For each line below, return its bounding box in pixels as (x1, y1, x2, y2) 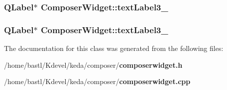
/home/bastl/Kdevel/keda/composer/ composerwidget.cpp (4, 76, 191, 87)
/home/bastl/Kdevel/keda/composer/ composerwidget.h (4, 59, 183, 70)
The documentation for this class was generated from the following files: (4, 43, 224, 53)
